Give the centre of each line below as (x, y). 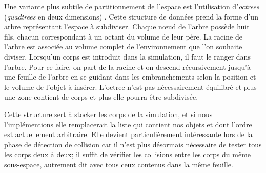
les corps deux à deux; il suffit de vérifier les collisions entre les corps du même (128, 154)
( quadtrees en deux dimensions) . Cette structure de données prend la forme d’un (131, 16)
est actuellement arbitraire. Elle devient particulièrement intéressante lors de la (128, 134)
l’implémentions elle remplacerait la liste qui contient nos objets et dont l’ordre (128, 124)
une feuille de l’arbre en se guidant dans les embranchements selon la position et (130, 77)
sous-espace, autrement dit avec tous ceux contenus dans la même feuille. (119, 164)
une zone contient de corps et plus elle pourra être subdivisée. (101, 97)
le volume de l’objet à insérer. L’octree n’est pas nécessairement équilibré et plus (130, 86)
